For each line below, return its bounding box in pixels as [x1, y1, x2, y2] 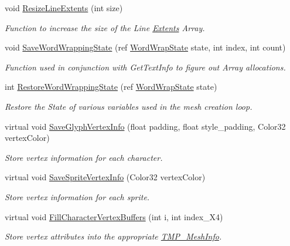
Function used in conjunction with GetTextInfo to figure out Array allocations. [5, 60, 286, 73]
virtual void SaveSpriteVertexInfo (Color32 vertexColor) [5, 171, 206, 183]
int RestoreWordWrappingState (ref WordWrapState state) [5, 80, 217, 93]
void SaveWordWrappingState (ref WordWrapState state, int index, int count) [5, 41, 286, 53]
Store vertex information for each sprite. [5, 190, 150, 203]
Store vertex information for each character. [5, 151, 163, 163]
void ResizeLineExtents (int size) [5, 2, 123, 14]
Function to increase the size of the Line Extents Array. [5, 21, 205, 33]
